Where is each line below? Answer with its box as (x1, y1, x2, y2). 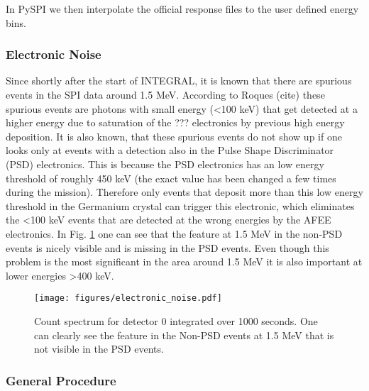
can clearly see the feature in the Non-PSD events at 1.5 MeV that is (34, 327, 334, 342)
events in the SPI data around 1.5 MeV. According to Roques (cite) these (6, 87, 325, 101)
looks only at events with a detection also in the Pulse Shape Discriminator (6, 143, 334, 158)
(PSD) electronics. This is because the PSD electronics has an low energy (6, 156, 324, 171)
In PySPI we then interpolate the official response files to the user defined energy (6, 1, 359, 16)
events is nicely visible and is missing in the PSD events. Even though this (6, 240, 329, 255)
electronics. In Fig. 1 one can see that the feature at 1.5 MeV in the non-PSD (6, 226, 343, 241)
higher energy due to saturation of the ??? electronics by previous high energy (6, 115, 345, 130)
